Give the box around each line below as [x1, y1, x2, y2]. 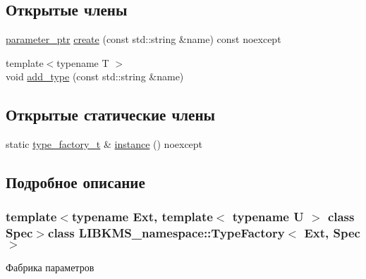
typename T [56, 55, 109, 70]
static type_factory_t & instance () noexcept [6, 137, 203, 151]
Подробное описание [6, 171, 145, 193]
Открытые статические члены [6, 104, 215, 125]
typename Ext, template [71, 208, 213, 225]
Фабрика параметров [6, 259, 94, 274]
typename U [232, 208, 304, 225]
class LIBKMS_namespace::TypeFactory [48, 224, 285, 242]
